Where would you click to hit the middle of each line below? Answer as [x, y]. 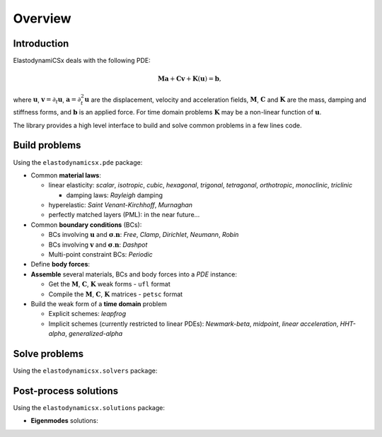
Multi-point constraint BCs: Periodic [100, 255]
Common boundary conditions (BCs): [86, 225]
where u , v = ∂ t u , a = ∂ [47, 100]
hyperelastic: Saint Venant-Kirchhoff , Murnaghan [121, 205]
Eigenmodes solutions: [65, 421]
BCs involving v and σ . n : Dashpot [98, 245]
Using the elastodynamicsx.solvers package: [85, 371]
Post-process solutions [66, 391]
